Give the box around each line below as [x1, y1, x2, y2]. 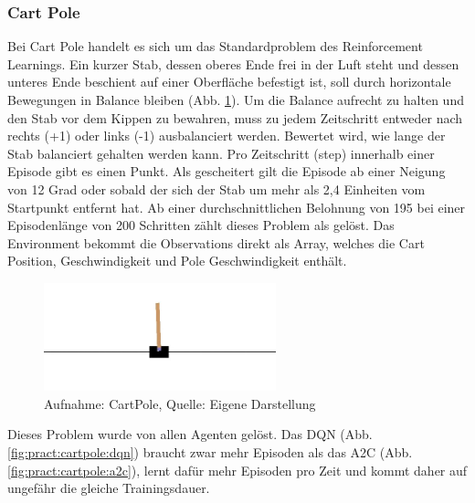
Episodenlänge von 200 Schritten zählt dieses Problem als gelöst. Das [7, 215, 395, 235]
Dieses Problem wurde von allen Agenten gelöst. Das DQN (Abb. [7, 424, 373, 444]
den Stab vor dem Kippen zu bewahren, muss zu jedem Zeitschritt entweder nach [7, 108, 463, 127]
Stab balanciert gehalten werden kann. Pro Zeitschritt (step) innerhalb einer [7, 143, 435, 162]
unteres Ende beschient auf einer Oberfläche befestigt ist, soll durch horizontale [7, 72, 451, 91]
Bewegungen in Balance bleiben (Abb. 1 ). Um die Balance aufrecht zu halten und [7, 90, 464, 109]
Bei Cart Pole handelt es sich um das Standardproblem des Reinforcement [7, 37, 423, 56]
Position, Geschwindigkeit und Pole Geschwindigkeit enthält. [7, 251, 347, 270]
